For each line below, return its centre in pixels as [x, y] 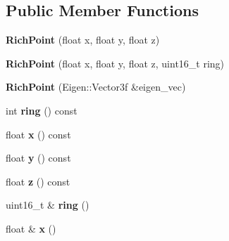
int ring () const [42, 110]
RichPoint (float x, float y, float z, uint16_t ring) [115, 63]
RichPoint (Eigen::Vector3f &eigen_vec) [96, 87]
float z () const [38, 181]
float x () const [38, 134]
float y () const [38, 158]
